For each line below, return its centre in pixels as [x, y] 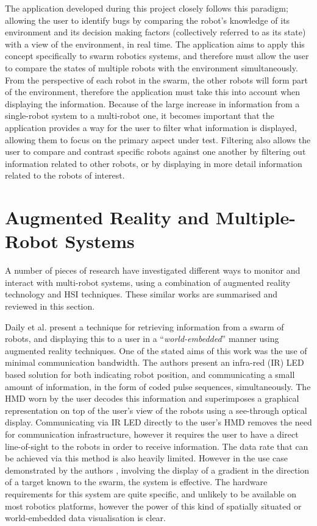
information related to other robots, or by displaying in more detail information [154, 163]
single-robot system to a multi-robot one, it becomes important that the [140, 116]
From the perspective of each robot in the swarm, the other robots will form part [156, 80]
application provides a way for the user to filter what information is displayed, [151, 127]
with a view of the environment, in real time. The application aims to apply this [155, 44]
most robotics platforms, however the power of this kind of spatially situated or [153, 506]
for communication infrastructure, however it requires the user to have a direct [152, 434]
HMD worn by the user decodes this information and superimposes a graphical [152, 398]
